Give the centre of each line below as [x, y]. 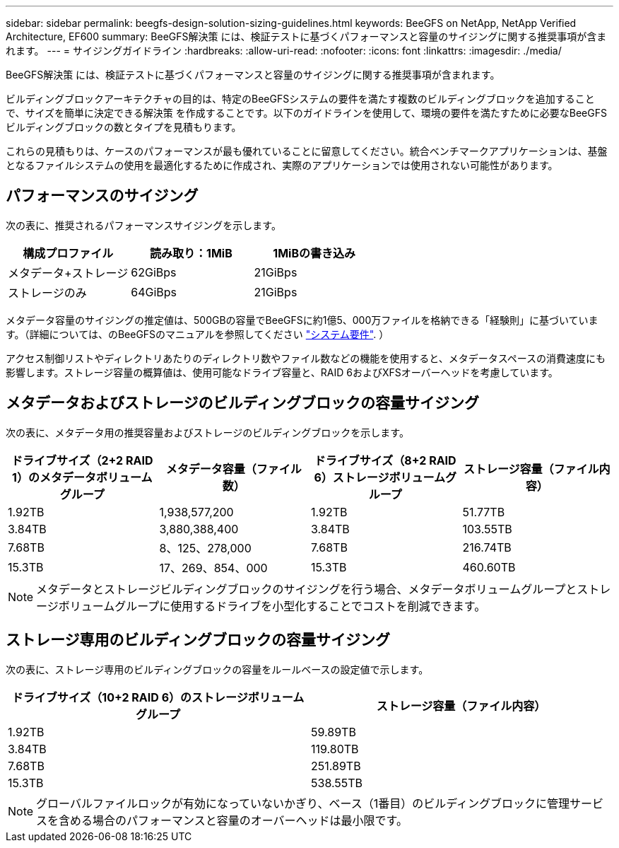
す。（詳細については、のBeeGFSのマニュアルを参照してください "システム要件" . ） [198, 334]
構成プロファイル [68, 253]
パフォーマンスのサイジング [102, 196]
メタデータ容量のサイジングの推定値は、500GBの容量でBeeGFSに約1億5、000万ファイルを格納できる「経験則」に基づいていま [302, 320]
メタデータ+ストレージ [68, 273]
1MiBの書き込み [314, 253]
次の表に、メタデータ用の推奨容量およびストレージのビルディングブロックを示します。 [207, 432]
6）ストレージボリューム [380, 477]
